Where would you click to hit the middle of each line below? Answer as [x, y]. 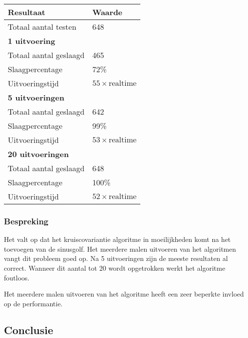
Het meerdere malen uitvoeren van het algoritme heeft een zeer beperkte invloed [124, 294]
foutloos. [17, 277]
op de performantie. [33, 303]
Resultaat [27, 12]
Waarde [107, 12]
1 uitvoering [32, 41]
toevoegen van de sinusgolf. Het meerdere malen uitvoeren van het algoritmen [120, 249]
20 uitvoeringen [38, 154]
